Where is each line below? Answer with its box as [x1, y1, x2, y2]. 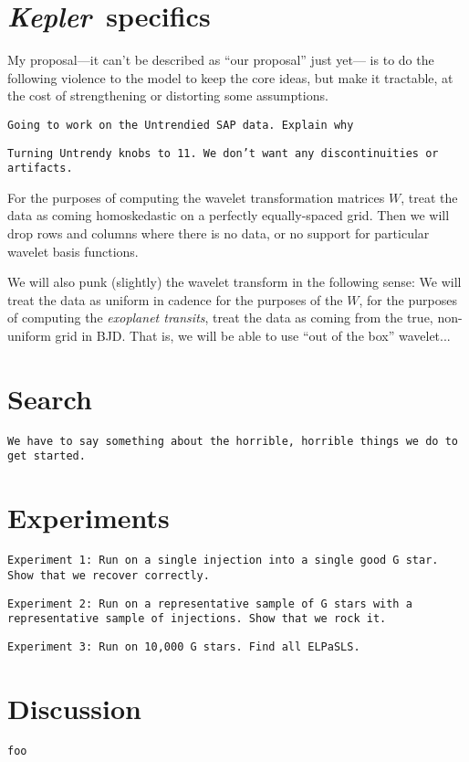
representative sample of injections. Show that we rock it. [7, 612, 387, 626]
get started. [7, 450, 86, 463]
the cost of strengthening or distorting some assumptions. [7, 86, 328, 105]
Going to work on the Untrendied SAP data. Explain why [7, 118, 354, 132]
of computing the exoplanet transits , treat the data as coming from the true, [7, 308, 433, 327]
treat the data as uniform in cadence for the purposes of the [7, 290, 343, 309]
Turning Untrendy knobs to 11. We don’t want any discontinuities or [7, 146, 439, 160]
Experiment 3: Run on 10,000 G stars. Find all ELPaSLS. [7, 640, 360, 653]
